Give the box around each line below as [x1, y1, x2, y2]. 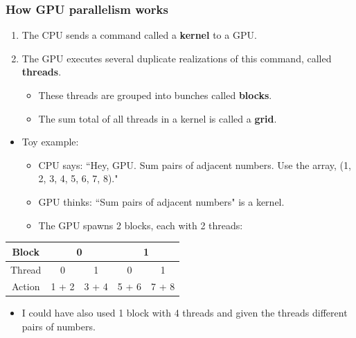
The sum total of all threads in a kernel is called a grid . [38, 111, 277, 125]
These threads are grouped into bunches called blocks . [38, 88, 272, 102]
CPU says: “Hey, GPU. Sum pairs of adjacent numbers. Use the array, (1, [38, 157, 351, 172]
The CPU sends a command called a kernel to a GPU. [21, 28, 257, 42]
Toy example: [21, 134, 79, 149]
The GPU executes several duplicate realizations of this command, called [21, 51, 332, 65]
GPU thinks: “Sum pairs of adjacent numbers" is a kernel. [38, 194, 285, 208]
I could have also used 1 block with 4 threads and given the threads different [21, 305, 348, 320]
